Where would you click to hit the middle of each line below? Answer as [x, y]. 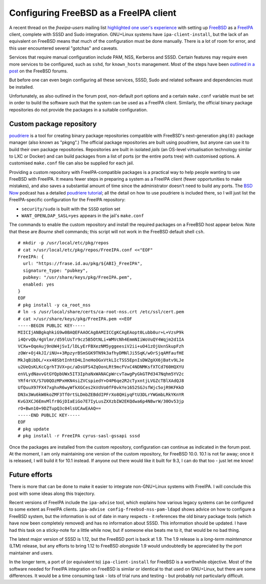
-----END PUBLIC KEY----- [49, 415]
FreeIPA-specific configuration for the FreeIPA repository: [67, 200]
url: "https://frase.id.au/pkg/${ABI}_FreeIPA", [83, 264]
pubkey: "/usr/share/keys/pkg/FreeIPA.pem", [78, 277]
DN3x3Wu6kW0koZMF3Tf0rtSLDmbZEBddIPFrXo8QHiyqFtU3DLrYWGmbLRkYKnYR [101, 394]
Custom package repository [53, 124]
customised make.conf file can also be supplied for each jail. [72, 163]
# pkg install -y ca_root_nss [54, 305]
